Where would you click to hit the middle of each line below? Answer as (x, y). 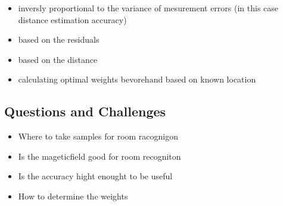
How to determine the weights (73, 196)
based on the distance (58, 59)
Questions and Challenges (85, 111)
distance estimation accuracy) (72, 19)
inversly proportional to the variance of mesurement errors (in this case (148, 8)
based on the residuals (59, 39)
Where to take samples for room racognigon (98, 136)
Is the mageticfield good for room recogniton (99, 156)
